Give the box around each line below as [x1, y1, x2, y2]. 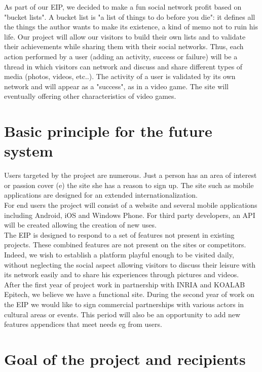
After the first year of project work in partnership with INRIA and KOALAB [4, 279, 245, 289]
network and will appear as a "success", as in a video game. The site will [4, 81, 229, 91]
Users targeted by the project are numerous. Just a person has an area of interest [4, 170, 257, 180]
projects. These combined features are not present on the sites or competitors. [4, 239, 246, 250]
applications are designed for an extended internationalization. [4, 190, 198, 200]
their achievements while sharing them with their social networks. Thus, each [4, 41, 244, 52]
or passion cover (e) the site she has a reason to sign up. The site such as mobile [4, 179, 254, 190]
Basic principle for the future [4, 121, 212, 141]
